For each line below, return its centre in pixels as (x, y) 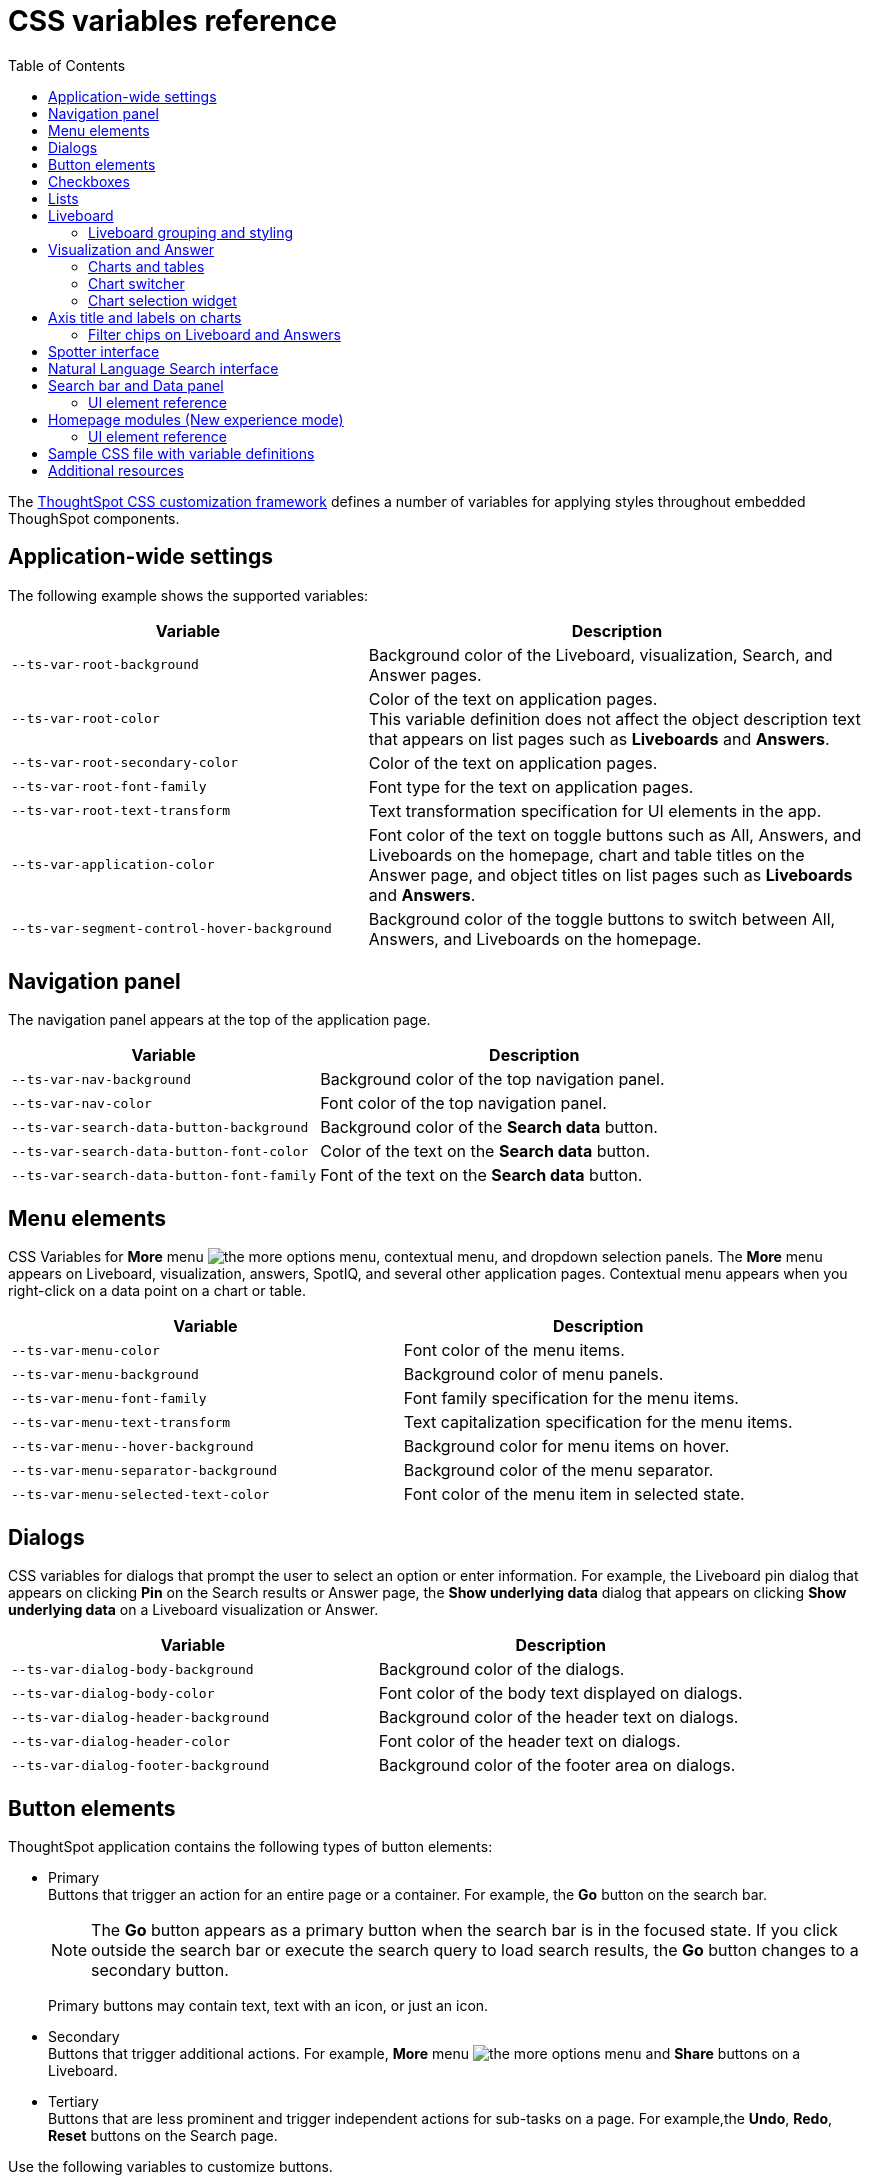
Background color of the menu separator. (558, 1470)
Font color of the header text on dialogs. (529, 1741)
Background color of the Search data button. (489, 1127)
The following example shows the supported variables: (188, 595)
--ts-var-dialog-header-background (140, 1717)
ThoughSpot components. (94, 518)
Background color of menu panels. (533, 1374)
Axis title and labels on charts (145, 317)
